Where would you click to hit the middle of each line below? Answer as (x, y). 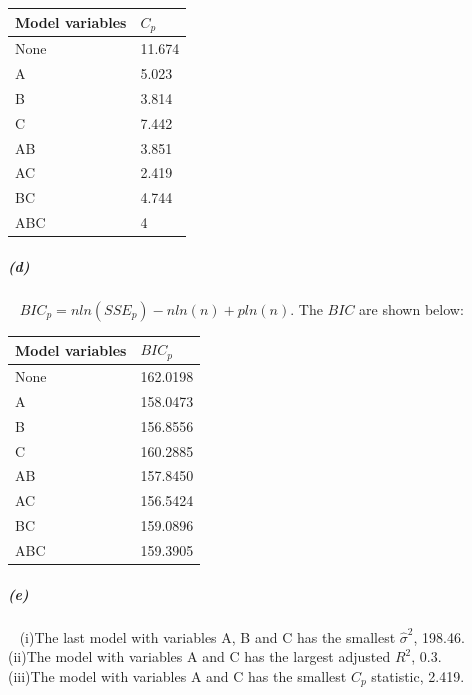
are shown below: (411, 308)
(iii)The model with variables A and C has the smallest (177, 675)
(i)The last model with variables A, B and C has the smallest (207, 636)
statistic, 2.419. (418, 675)
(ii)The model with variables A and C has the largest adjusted (199, 656)
